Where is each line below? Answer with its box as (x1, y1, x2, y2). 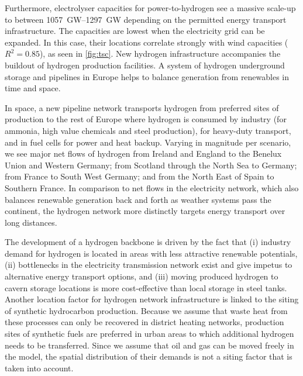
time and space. (5, 82, 61, 94)
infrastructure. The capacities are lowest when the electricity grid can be (5, 25, 265, 37)
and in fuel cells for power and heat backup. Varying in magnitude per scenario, (5, 136, 291, 148)
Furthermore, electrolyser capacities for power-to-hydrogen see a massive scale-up (5, 2, 296, 13)
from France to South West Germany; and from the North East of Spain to (5, 170, 274, 182)
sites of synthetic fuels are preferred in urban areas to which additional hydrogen (5, 327, 294, 340)
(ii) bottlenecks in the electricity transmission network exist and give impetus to (5, 258, 292, 271)
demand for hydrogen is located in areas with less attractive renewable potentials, (5, 247, 298, 259)
